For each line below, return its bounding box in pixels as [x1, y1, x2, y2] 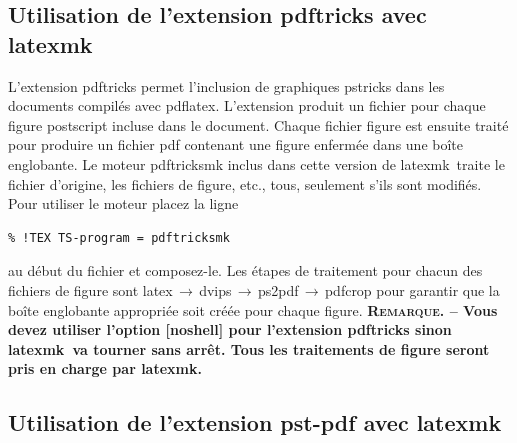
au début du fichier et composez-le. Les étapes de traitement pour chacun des [8, 260, 483, 281]
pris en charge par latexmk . [8, 358, 202, 379]
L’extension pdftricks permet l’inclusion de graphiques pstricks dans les [8, 75, 445, 96]
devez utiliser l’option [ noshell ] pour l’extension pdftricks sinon [8, 319, 452, 340]
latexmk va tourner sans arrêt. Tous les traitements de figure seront [8, 338, 490, 359]
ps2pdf [257, 279, 299, 300]
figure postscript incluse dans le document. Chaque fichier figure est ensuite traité [8, 114, 509, 135]
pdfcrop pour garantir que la [324, 279, 500, 300]
